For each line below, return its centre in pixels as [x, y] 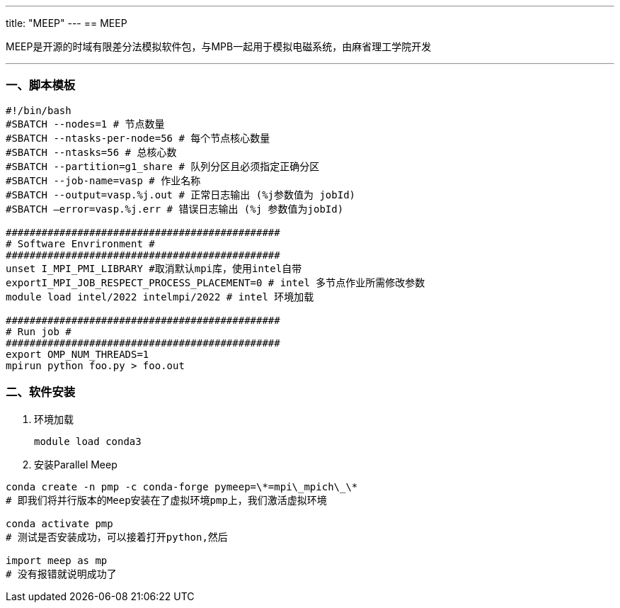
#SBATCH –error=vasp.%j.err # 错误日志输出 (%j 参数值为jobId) [175, 209]
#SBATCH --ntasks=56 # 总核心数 [91, 152]
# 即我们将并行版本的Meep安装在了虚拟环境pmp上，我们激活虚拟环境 [166, 500]
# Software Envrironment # [80, 243]
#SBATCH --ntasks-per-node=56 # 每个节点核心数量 [138, 138]
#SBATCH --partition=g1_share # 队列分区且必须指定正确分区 [163, 166]
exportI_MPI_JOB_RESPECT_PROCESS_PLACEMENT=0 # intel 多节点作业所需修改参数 [216, 282]
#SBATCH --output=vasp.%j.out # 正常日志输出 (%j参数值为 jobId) [181, 195]
